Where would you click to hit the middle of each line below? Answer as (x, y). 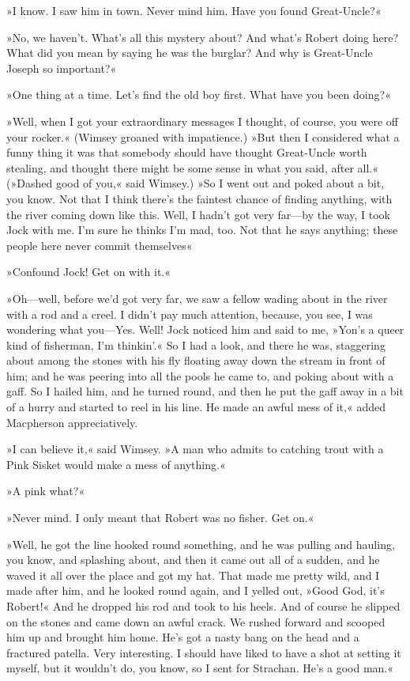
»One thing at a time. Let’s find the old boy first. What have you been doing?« (199, 95)
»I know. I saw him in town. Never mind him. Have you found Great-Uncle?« (194, 10)
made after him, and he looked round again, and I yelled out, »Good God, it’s (196, 590)
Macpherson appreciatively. (72, 422)
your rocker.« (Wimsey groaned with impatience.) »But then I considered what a (203, 136)
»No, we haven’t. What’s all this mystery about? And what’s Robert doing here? (203, 37)
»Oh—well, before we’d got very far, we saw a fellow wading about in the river (197, 298)
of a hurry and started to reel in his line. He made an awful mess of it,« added (196, 407)
